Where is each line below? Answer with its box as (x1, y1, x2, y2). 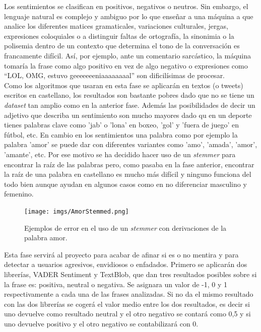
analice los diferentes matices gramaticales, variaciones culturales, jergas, (4, 21, 228, 31)
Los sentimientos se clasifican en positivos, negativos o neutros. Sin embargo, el (4, 1, 248, 11)
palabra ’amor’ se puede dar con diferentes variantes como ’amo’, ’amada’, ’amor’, (4, 139, 257, 150)
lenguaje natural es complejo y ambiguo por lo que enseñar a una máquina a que (4, 11, 253, 21)
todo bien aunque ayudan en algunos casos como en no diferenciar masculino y (4, 178, 247, 189)
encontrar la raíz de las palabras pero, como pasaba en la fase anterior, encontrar (4, 159, 254, 169)
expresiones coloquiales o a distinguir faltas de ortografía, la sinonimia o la (4, 30, 234, 41)
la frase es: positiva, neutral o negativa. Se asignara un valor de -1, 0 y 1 (4, 279, 228, 289)
